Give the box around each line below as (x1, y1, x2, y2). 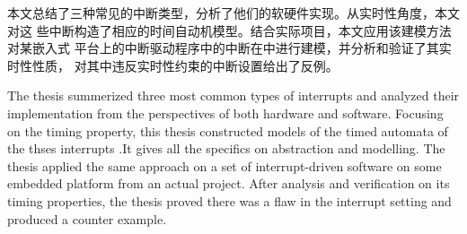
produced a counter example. (7, 209, 167, 228)
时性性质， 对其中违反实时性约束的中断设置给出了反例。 (7, 56, 339, 74)
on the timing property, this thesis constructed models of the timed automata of (7, 121, 448, 140)
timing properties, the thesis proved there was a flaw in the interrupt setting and (7, 191, 452, 210)
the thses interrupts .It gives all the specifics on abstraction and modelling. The (7, 139, 445, 158)
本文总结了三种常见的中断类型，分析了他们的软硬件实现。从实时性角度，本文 (7, 4, 460, 22)
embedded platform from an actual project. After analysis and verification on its (7, 174, 450, 193)
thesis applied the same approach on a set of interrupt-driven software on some (7, 156, 442, 175)
